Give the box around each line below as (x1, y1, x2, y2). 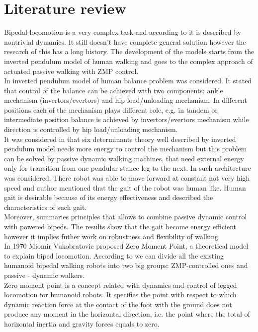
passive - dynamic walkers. (4, 269, 85, 280)
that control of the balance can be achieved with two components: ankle (4, 85, 223, 95)
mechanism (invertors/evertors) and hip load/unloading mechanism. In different (4, 95, 247, 105)
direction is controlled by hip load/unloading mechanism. (4, 124, 178, 134)
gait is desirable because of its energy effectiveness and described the (4, 192, 213, 202)
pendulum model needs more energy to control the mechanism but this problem (4, 143, 247, 154)
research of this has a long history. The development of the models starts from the (4, 46, 255, 57)
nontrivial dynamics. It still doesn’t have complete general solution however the (4, 36, 246, 47)
